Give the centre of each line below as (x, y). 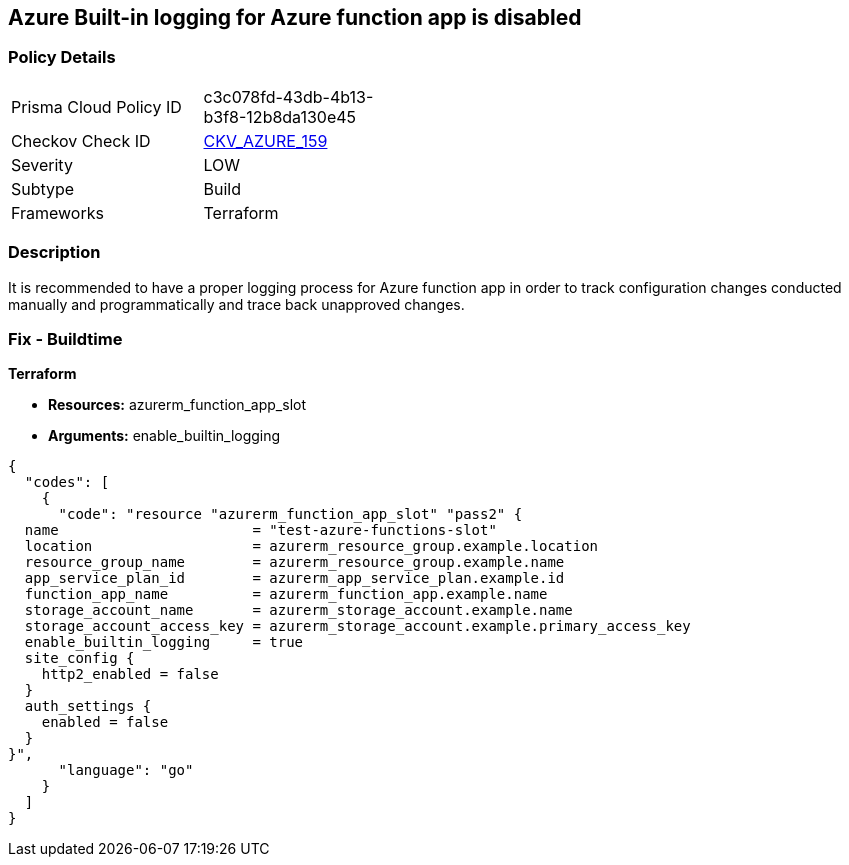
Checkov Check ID (81, 140)
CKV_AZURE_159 (265, 140)
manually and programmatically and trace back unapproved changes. (236, 304)
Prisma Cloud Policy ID (96, 106)
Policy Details (62, 57)
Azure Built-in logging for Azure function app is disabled (295, 17)
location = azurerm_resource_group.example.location (311, 546)
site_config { (79, 658)
